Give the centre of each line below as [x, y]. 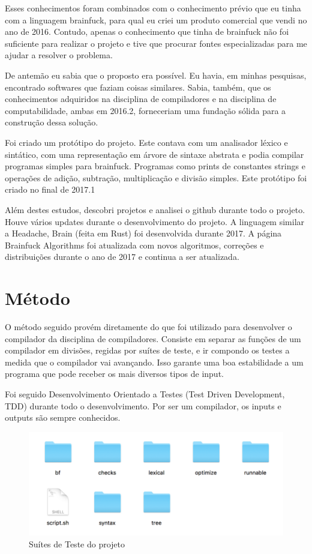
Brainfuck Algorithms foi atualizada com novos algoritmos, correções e [134, 245]
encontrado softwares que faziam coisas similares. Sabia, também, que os [138, 87]
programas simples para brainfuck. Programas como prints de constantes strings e [155, 166]
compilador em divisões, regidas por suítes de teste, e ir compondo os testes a [147, 350]
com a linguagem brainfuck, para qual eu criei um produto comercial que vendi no [156, 20]
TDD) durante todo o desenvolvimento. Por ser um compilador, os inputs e [143, 405]
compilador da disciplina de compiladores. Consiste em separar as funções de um [153, 338]
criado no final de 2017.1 [50, 189]
